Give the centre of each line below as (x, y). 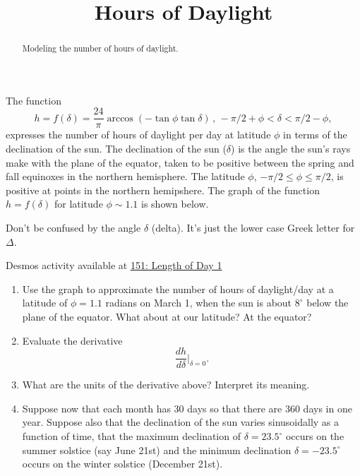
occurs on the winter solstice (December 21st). (122, 464)
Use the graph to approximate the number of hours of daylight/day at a (178, 288)
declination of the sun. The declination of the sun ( (116, 149)
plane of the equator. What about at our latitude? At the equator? (167, 317)
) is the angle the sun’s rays (291, 149)
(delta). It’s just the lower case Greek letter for (253, 228)
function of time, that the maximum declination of (131, 436)
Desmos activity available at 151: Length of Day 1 (114, 265)
